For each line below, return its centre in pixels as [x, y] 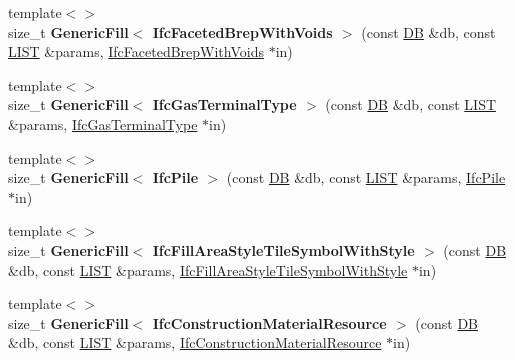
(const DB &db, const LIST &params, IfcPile [366, 177]
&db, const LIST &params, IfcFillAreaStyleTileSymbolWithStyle [208, 269]
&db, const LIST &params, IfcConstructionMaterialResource [195, 342]
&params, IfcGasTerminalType [103, 123]
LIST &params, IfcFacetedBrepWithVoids [136, 51]
